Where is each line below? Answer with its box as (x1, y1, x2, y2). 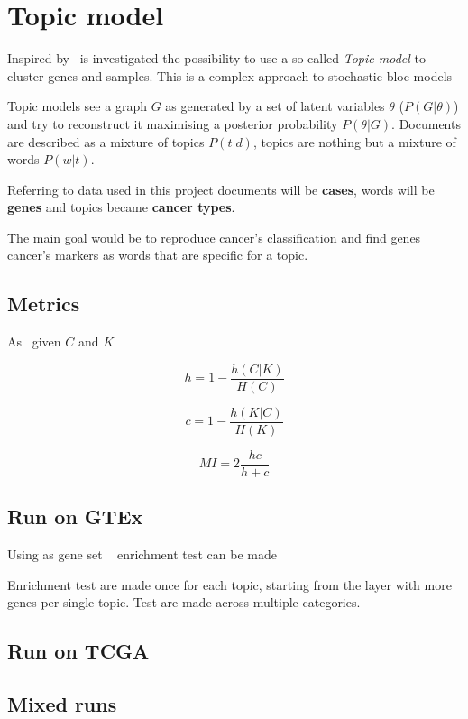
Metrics (7, 290, 80, 318)
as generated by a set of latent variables (165, 97, 385, 115)
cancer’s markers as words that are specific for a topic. (7, 245, 308, 264)
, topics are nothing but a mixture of (252, 132, 456, 151)
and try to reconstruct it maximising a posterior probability (7, 114, 338, 133)
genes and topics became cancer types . (7, 198, 235, 217)
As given (7, 332, 61, 351)
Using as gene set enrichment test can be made (7, 545, 277, 564)
